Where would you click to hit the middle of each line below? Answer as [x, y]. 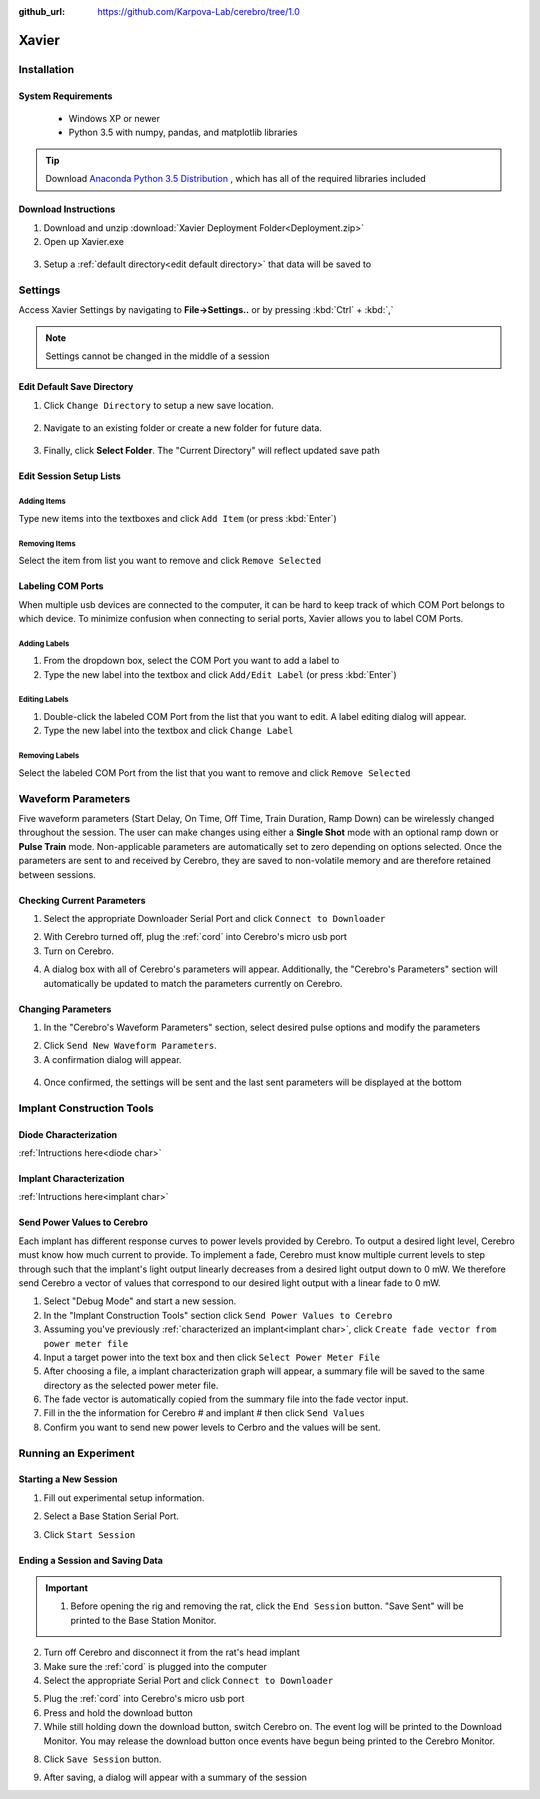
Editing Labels [43, 700]
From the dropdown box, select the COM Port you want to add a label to [191, 661]
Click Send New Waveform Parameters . [130, 1046]
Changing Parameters [65, 1009]
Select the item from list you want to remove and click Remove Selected [170, 561]
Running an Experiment [76, 1453]
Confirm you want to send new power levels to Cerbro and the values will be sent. [212, 1427]
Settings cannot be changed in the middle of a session [157, 356]
